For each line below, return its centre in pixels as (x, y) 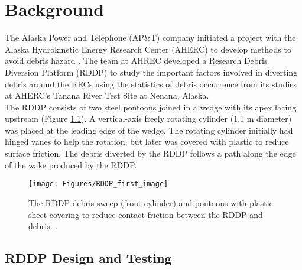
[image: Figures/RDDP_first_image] (98, 184)
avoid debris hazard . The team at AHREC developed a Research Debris (136, 61)
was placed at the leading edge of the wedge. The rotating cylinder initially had (149, 130)
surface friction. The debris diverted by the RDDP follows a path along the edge (150, 153)
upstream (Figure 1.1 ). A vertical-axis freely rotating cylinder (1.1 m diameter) (148, 118)
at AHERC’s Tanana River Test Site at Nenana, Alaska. (107, 95)
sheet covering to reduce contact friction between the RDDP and (146, 214)
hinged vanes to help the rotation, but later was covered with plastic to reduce (147, 141)
